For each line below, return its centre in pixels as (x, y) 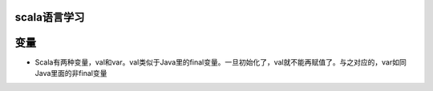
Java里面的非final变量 (71, 73)
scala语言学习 (50, 17)
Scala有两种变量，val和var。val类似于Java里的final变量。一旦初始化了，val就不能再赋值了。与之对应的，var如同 (221, 62)
